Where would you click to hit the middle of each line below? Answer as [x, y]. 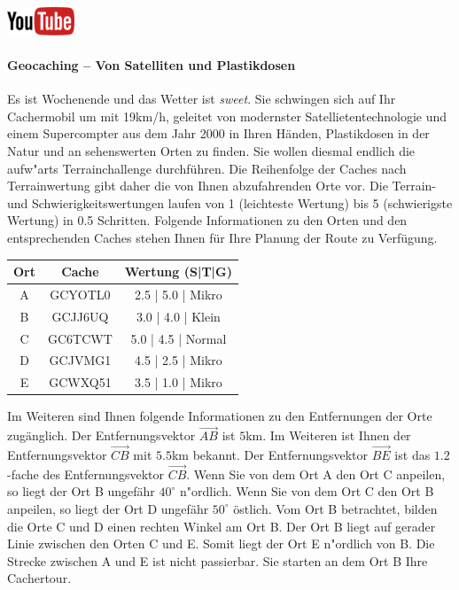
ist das [412, 454]
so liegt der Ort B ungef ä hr [81, 491]
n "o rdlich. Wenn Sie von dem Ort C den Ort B [307, 491]
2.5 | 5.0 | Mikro [178, 294]
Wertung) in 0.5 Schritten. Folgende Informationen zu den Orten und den [207, 220]
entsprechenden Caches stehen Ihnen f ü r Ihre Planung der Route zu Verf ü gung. [222, 237]
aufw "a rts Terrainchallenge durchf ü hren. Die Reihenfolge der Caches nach [207, 168]
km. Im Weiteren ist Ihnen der [328, 435]
